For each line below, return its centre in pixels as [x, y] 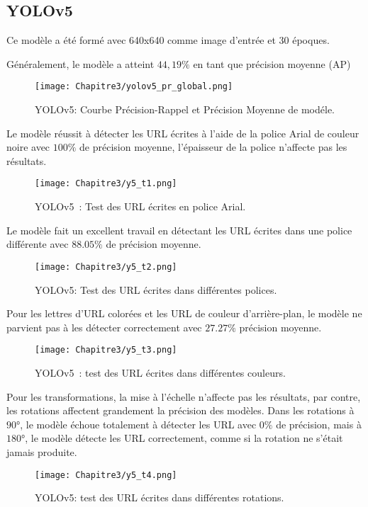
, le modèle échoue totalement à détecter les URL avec [138, 424]
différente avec [38, 244]
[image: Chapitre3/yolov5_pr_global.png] [134, 87]
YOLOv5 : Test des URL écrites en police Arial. [140, 206]
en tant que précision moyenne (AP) [272, 63]
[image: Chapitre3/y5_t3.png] [106, 350]
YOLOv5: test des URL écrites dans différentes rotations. [160, 497]
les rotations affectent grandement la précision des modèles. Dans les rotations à [180, 410]
